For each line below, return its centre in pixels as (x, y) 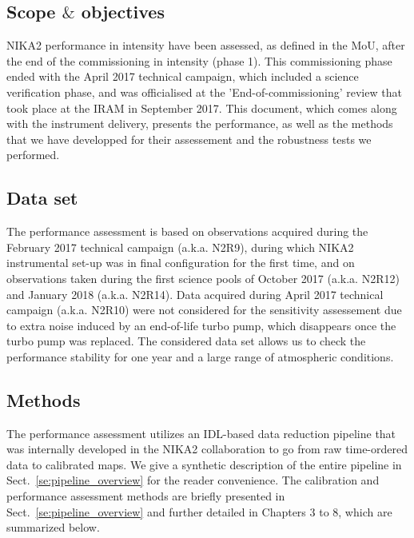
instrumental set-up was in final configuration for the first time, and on (181, 263)
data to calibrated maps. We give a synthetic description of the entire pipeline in (204, 464)
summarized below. (53, 527)
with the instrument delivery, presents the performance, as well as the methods (200, 124)
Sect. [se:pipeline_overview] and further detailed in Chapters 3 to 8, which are (199, 511)
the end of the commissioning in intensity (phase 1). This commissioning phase (199, 60)
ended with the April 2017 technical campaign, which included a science (183, 76)
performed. (33, 155)
